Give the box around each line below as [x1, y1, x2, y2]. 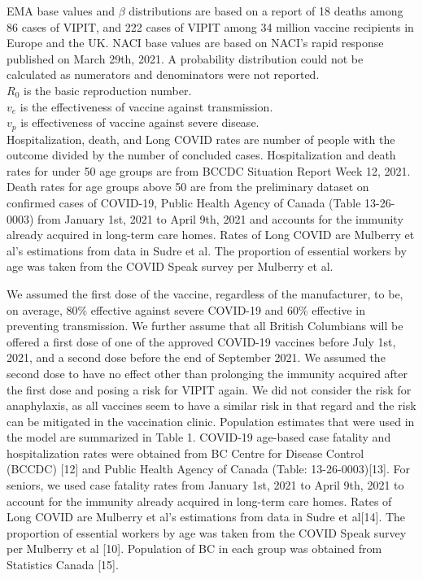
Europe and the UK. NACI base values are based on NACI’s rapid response [7, 34, 384, 51]
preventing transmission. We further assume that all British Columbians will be [7, 317, 403, 334]
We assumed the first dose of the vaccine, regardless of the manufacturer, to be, [7, 285, 403, 302]
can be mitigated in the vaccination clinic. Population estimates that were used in [7, 412, 415, 429]
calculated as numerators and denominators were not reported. [7, 66, 320, 83]
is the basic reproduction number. [23, 81, 192, 98]
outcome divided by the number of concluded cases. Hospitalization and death [7, 146, 396, 163]
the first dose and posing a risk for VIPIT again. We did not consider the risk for [7, 381, 412, 398]
